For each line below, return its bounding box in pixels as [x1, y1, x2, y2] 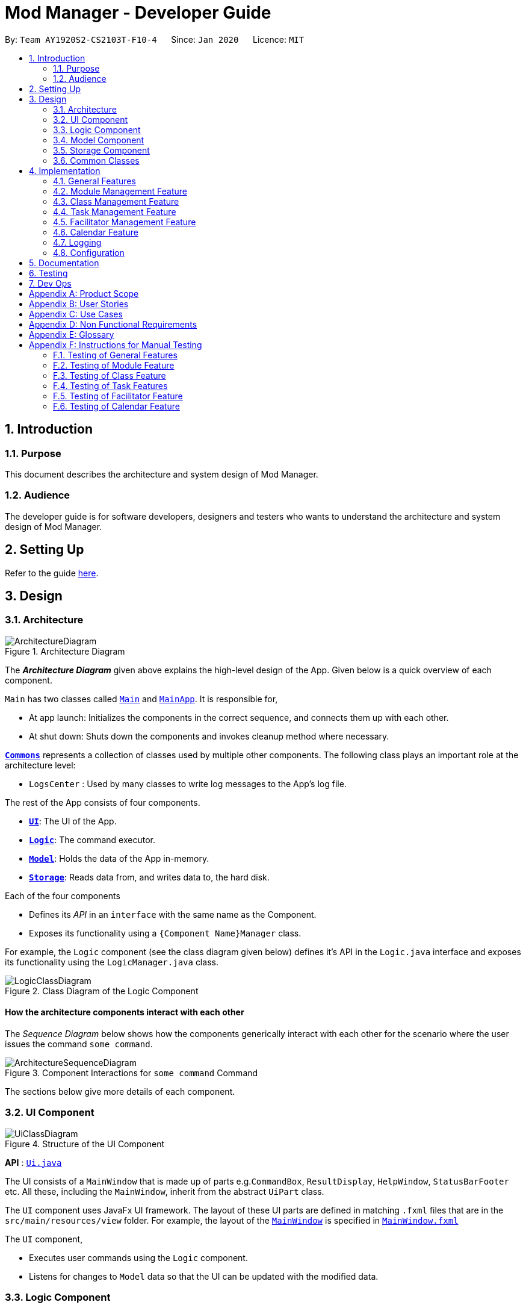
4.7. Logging [53, 237, 102, 248]
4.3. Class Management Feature [53, 196, 179, 207]
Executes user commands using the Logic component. [29, 1252, 248, 1263]
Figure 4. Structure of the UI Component [5, 1138, 165, 1149]
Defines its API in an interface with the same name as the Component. [29, 909, 317, 920]
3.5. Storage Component [53, 145, 150, 155]
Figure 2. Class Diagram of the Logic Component [5, 985, 199, 996]
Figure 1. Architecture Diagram [5, 646, 125, 656]
